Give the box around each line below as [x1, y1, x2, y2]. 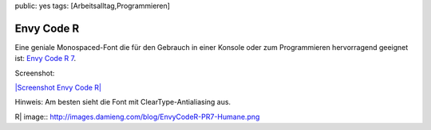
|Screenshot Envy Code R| [14, 83, 101, 93]
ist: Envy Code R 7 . [14, 54, 76, 63]
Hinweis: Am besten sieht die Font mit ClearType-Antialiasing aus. [14, 97, 231, 107]
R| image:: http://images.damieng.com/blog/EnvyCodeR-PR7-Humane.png [14, 112, 260, 121]
